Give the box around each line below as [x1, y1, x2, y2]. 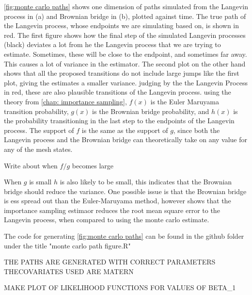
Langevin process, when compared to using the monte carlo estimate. [4, 214, 209, 225]
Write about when [4, 160, 58, 170]
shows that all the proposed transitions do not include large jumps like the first [4, 68, 239, 78]
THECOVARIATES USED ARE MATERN [4, 266, 134, 276]
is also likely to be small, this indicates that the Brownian [60, 177, 232, 187]
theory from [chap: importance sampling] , [4, 96, 127, 106]
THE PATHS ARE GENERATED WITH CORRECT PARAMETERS [4, 257, 216, 267]
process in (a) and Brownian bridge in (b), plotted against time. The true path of [4, 11, 246, 21]
